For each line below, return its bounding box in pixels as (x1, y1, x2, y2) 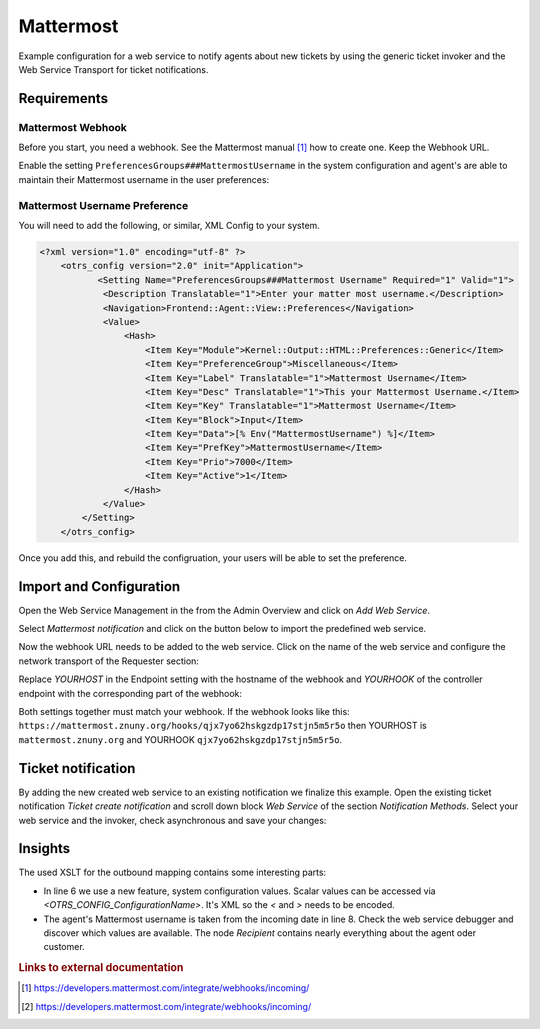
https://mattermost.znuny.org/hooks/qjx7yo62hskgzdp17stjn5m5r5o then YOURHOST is (18, 720, 427, 732)
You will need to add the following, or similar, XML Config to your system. (18, 220, 320, 232)
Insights (18, 840, 71, 857)
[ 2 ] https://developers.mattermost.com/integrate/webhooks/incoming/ (21, 1000, 312, 1012)
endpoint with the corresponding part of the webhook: (18, 687, 242, 699)
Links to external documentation (18, 961, 184, 975)
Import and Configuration (18, 578, 181, 595)
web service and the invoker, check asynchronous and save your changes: (18, 814, 327, 826)
